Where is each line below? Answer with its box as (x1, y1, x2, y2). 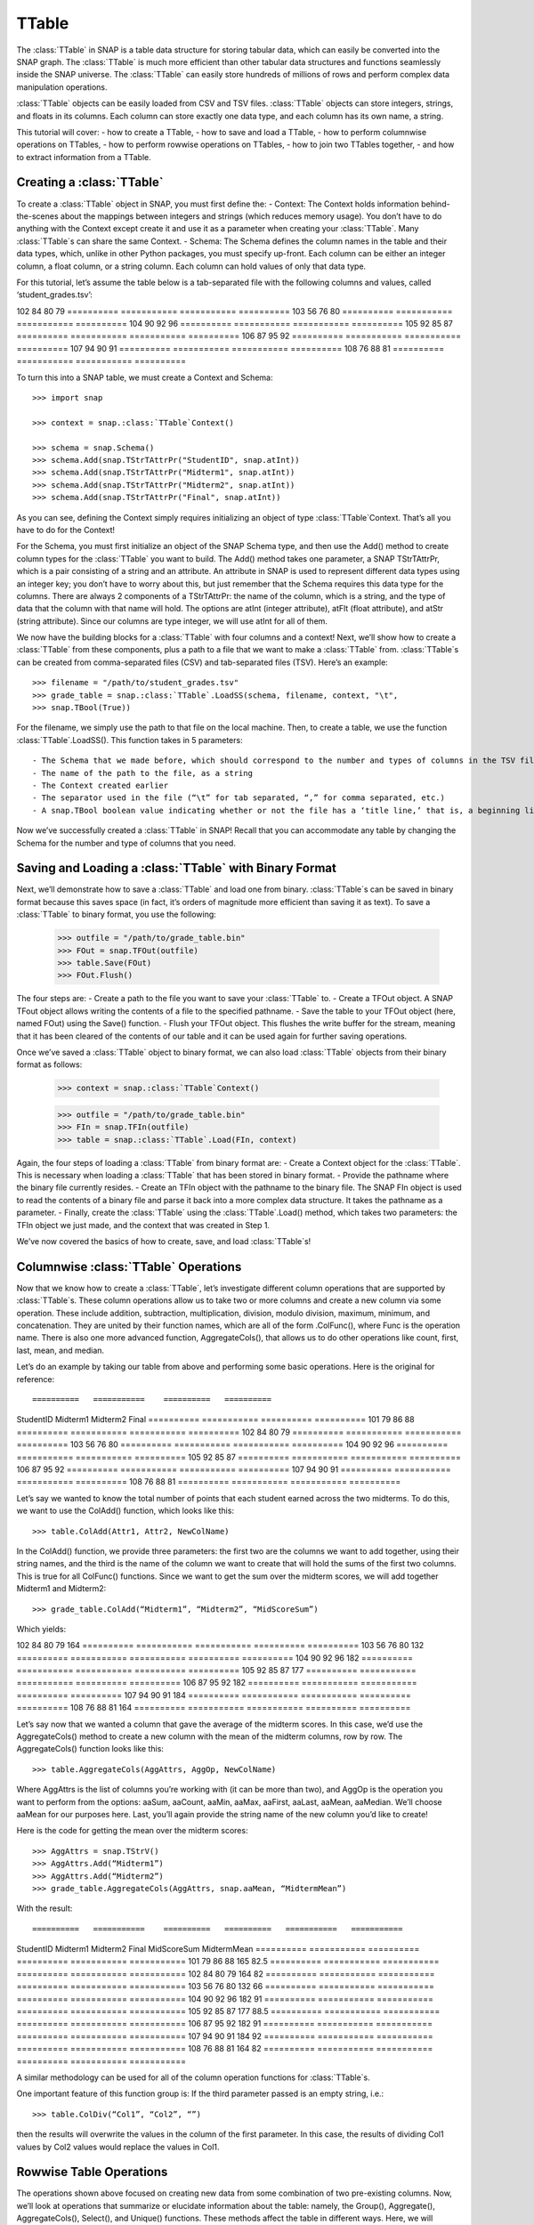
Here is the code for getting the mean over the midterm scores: (16, 1825, 248, 1836)
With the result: (16, 1903, 73, 1913)
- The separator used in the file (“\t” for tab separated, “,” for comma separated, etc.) (32, 793, 445, 803)
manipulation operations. (16, 81, 108, 93)
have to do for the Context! (16, 524, 116, 535)
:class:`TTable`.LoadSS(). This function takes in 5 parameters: (16, 734, 244, 745)
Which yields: (16, 1623, 67, 1634)
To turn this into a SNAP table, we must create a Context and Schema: (16, 372, 273, 383)
